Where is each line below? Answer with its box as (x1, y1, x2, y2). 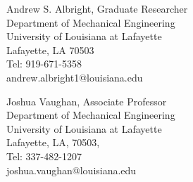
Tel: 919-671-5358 (6, 56, 82, 71)
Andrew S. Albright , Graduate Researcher (6, 1, 188, 15)
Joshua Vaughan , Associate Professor (6, 93, 167, 108)
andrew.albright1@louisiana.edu (6, 70, 143, 84)
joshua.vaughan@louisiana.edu (6, 162, 137, 177)
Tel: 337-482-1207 (6, 148, 82, 163)
